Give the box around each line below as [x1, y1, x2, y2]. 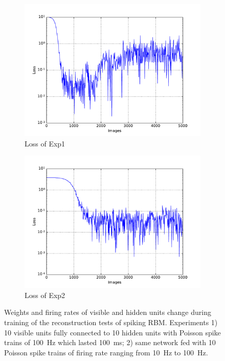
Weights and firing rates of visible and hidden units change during [4, 307, 211, 317]
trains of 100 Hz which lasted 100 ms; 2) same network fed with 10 [4, 337, 216, 348]
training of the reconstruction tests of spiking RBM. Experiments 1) [4, 316, 218, 327]
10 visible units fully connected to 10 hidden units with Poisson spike [4, 327, 221, 337]
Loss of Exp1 [25, 138, 65, 148]
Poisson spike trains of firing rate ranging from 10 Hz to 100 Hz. [4, 347, 208, 357]
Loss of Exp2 [25, 289, 65, 300]
